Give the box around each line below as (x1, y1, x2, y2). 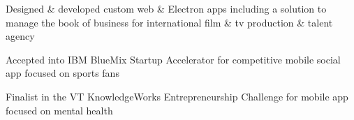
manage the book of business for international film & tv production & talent (6, 15, 333, 29)
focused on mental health (6, 103, 113, 117)
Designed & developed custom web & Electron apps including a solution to (6, 1, 327, 15)
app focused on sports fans (6, 66, 119, 80)
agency (6, 29, 35, 43)
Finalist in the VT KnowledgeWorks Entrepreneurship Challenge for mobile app (6, 89, 348, 103)
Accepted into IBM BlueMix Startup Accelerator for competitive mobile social (6, 52, 341, 66)
